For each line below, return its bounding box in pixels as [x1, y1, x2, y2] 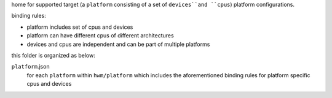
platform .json [11, 63, 50, 70]
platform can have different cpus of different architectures [26, 32, 175, 39]
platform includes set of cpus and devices [26, 23, 133, 31]
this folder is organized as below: [11, 51, 95, 59]
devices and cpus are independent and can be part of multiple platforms [26, 40, 210, 48]
